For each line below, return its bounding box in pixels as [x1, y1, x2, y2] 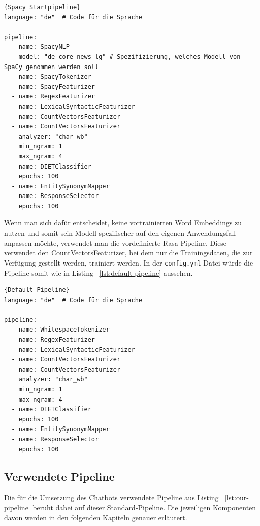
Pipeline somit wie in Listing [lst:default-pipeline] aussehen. [4, 267, 193, 278]
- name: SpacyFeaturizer [11, 83, 95, 90]
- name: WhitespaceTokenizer [11, 326, 110, 334]
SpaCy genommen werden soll [4, 63, 99, 71]
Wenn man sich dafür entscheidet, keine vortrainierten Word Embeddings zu [4, 217, 242, 228]
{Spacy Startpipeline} [4, 4, 81, 11]
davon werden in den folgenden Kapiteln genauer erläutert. [4, 512, 187, 522]
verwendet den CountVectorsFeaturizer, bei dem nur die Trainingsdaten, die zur [4, 247, 253, 258]
